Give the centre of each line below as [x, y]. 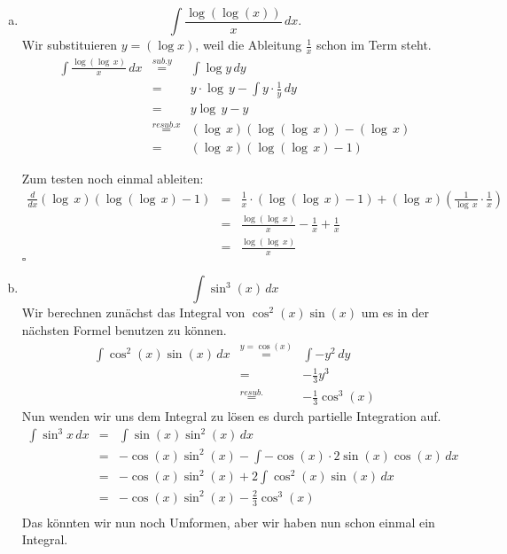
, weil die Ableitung [249, 45]
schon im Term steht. [374, 45]
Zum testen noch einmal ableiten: [113, 179]
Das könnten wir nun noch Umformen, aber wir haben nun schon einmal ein [228, 522]
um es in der [395, 312]
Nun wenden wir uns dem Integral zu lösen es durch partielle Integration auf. [231, 416]
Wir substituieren [69, 45]
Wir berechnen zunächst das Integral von [133, 312]
